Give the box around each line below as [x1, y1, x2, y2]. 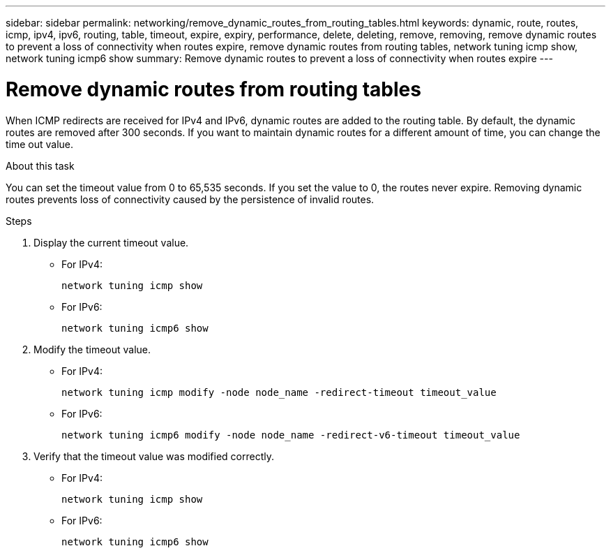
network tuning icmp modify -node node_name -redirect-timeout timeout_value [61, 386, 497, 398]
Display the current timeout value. [33, 236, 189, 249]
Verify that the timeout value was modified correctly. [33, 450, 275, 462]
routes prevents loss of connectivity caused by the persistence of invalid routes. [6, 193, 375, 205]
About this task [6, 159, 75, 172]
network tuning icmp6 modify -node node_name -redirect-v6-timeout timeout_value [61, 429, 520, 441]
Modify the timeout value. [33, 343, 151, 355]
